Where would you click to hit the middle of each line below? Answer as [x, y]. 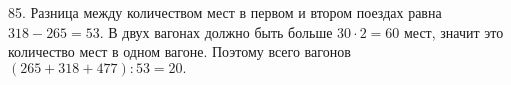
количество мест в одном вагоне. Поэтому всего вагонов [179, 51]
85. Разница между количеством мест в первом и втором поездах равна [225, 12]
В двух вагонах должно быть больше [220, 31]
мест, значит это [453, 31]
